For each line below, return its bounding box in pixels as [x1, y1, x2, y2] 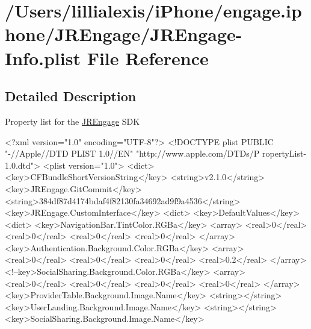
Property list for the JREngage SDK [5, 114, 140, 127]
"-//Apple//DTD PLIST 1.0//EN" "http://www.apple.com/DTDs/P [5, 147, 260, 160]
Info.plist [5, 45, 81, 70]
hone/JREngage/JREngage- [5, 22, 242, 46]
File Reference [87, 45, 209, 70]
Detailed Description [5, 87, 137, 105]
